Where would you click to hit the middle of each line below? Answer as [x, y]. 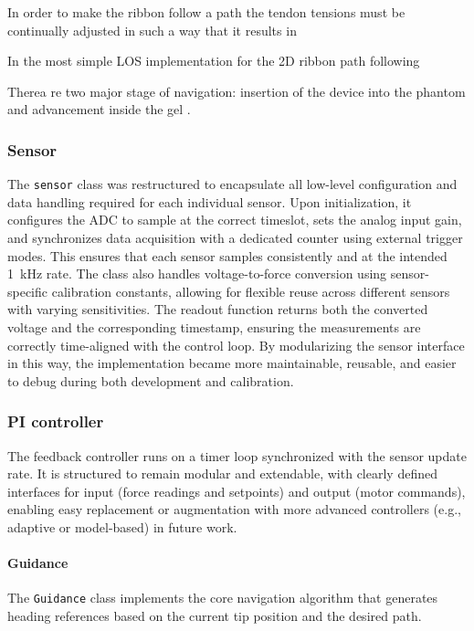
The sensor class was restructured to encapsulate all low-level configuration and [232, 184]
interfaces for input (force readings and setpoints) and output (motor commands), [237, 491]
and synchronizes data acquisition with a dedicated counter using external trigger [235, 238]
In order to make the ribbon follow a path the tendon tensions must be [206, 12]
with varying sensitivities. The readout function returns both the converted [218, 309]
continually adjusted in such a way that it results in [152, 30]
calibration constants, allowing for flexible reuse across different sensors [251, 291]
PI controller [56, 421]
